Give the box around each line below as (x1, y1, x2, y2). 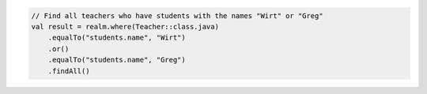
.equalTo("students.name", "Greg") (47, 55, 186, 65)
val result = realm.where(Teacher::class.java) (31, 22, 219, 31)
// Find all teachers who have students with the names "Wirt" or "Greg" (31, 11, 323, 20)
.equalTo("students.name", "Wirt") (47, 33, 186, 43)
